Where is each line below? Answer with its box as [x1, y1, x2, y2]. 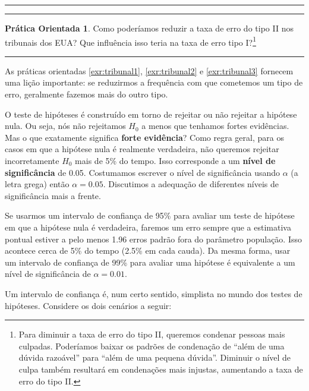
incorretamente [5, 154, 59, 166]
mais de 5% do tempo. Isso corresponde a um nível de [75, 154, 276, 166]
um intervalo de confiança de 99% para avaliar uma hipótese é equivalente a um [5, 256, 295, 268]
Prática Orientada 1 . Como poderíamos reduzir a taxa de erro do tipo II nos [5, 22, 294, 34]
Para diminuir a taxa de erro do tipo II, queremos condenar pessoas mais [18, 328, 285, 340]
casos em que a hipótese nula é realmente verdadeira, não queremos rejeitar [5, 143, 279, 155]
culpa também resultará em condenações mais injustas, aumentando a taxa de [18, 362, 303, 375]
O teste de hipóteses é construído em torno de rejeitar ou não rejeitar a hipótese [5, 108, 297, 120]
